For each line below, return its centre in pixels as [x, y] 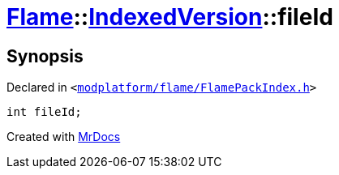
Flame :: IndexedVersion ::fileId [170, 17]
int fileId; [44, 112]
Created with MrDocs [64, 137]
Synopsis [45, 56]
